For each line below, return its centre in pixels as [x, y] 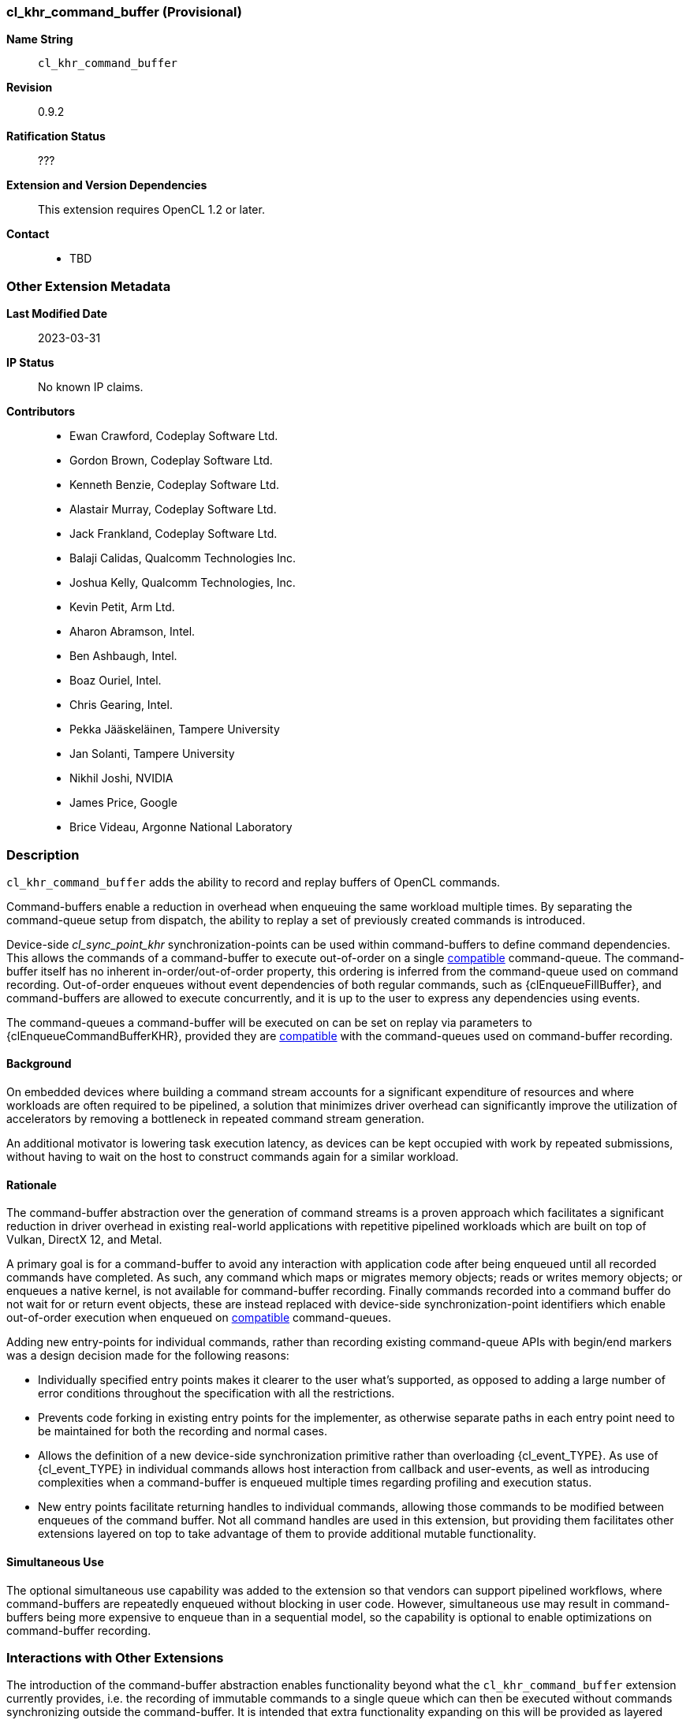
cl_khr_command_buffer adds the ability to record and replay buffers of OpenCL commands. [254, 882]
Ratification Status [56, 136]
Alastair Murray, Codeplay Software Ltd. [173, 509]
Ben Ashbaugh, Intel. [123, 656]
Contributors [41, 412]
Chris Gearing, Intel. [121, 705]
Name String [40, 39]
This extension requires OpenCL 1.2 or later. [151, 210]
